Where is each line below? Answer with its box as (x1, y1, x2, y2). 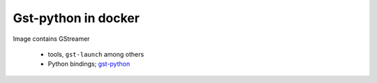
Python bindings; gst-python (47, 59, 131, 68)
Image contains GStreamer (13, 35, 90, 43)
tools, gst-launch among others (47, 50, 145, 58)
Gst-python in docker (13, 10, 140, 26)
